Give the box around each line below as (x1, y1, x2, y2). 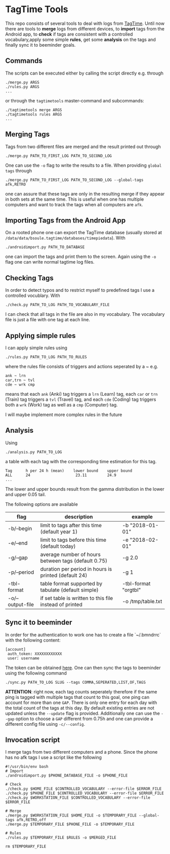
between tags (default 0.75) (40, 557, 108, 564)
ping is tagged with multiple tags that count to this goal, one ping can (5, 694, 150, 700)
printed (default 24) (40, 572, 88, 579)
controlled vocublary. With (5, 292, 60, 299)
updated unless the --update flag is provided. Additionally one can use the (5, 710, 160, 716)
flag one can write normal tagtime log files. (5, 259, 95, 265)
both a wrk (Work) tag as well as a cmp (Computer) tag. (5, 402, 118, 407)
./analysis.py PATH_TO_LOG (5, 450, 62, 455)
